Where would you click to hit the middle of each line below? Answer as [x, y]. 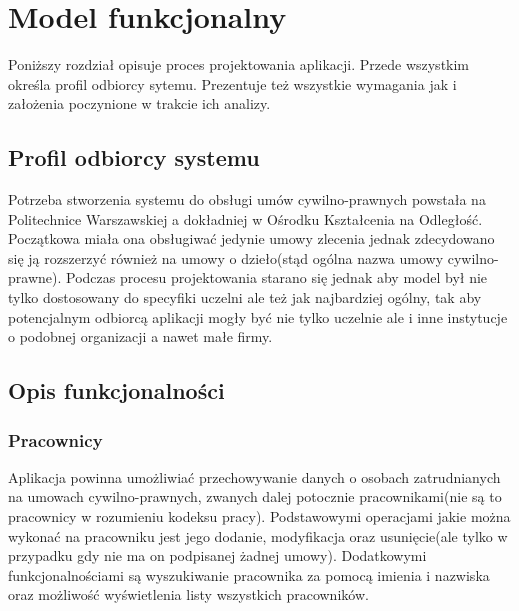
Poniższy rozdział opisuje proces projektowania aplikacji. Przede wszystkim [239, 64]
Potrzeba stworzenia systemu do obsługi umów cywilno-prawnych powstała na [247, 199]
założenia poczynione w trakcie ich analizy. [139, 103]
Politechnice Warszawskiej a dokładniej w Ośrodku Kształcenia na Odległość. [245, 218]
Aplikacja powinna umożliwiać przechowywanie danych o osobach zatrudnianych [254, 476]
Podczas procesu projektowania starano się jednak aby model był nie [276, 277]
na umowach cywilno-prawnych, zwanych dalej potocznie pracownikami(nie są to [255, 496]
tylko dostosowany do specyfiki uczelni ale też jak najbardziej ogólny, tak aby [245, 297]
